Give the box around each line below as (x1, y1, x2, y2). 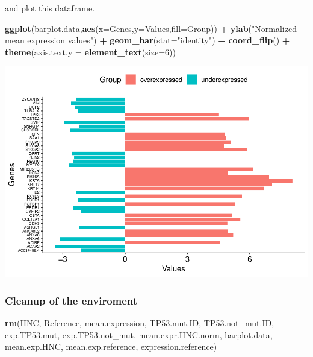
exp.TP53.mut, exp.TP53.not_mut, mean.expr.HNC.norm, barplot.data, (5, 328, 273, 341)
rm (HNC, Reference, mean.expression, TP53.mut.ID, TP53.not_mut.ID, (5, 317, 274, 329)
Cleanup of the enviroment (5, 292, 138, 308)
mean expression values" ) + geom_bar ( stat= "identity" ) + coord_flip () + (5, 34, 290, 46)
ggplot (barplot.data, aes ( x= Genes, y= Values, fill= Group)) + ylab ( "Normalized (5, 22, 297, 34)
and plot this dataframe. (5, 2, 95, 14)
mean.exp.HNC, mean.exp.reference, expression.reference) (5, 340, 217, 353)
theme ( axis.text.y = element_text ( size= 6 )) (5, 45, 176, 58)
